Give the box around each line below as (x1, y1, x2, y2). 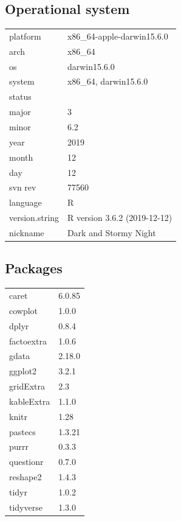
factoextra (9, 334, 47, 347)
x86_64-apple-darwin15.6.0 (67, 29, 168, 42)
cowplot (9, 304, 38, 316)
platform (9, 29, 41, 42)
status (9, 90, 32, 103)
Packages (5, 259, 63, 278)
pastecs (9, 425, 36, 438)
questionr (9, 455, 44, 468)
